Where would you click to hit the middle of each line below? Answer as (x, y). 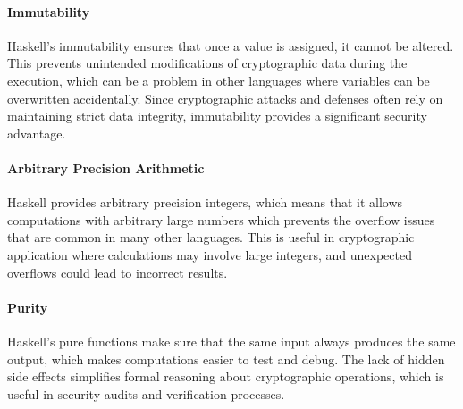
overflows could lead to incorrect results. (118, 272)
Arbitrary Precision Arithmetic (106, 167)
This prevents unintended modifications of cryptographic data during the (207, 63)
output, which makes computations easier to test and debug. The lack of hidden (226, 359)
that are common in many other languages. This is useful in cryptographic (211, 237)
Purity (28, 307)
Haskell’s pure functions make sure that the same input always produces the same (231, 341)
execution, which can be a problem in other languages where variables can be (219, 80)
